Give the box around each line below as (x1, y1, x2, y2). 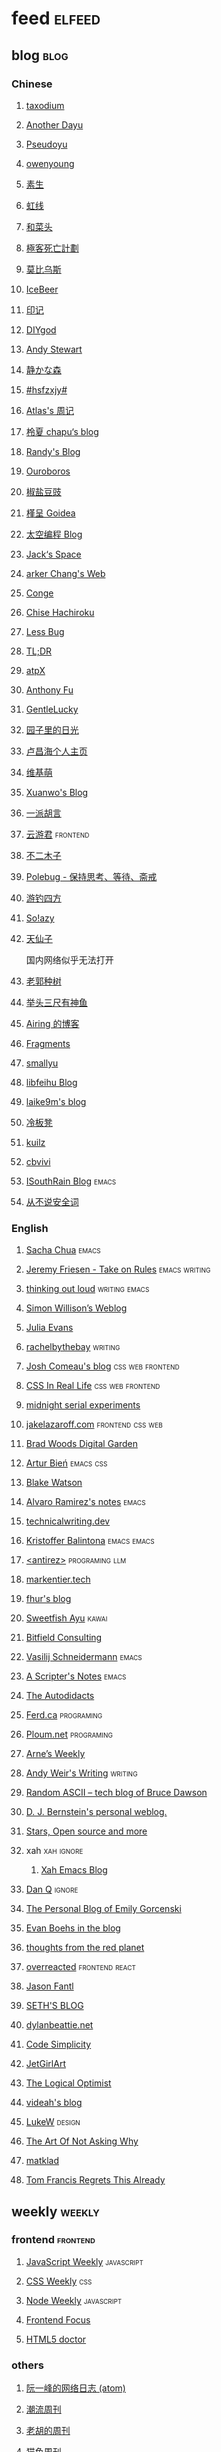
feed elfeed (11, 7, 101, 30)
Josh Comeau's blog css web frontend (25, 1360, 180, 1372)
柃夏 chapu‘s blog (25, 425, 99, 437)
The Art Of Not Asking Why (25, 2135, 139, 2147)
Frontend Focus (25, 2313, 91, 2326)
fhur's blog (25, 1593, 72, 1605)
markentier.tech (25, 1573, 91, 1586)
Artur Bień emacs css (25, 1457, 108, 1469)
